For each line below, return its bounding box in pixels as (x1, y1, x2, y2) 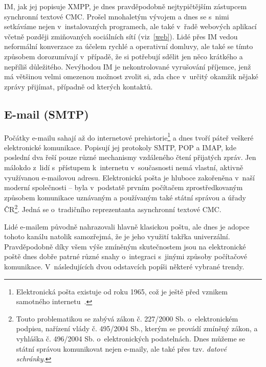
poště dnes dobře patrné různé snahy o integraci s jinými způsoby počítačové (4, 251, 247, 262)
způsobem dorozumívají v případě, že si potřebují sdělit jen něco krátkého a (4, 51, 243, 61)
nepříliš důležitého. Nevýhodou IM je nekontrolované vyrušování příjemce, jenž (4, 61, 251, 72)
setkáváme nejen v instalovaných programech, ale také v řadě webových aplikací (4, 21, 257, 32)
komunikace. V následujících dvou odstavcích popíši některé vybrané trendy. (4, 261, 245, 271)
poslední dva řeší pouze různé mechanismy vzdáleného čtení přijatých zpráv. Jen (4, 152, 256, 163)
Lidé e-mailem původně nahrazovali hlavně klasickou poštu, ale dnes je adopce (4, 221, 250, 232)
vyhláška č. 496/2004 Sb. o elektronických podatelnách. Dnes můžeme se (16, 333, 246, 343)
